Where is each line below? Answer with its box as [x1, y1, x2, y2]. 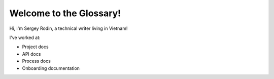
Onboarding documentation [22, 65, 80, 71]
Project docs [22, 44, 49, 50]
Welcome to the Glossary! [9, 8, 121, 19]
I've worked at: [9, 34, 41, 41]
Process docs [22, 58, 51, 64]
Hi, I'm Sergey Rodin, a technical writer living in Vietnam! [9, 25, 128, 31]
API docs [22, 51, 41, 57]
